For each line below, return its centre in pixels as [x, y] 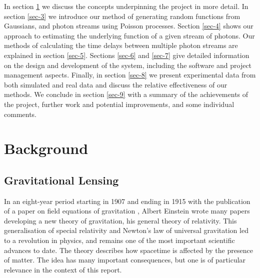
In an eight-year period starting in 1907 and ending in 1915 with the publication [127, 201]
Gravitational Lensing [61, 180]
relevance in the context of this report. [63, 269]
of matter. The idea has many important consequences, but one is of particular [125, 260]
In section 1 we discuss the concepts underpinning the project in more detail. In [126, 6]
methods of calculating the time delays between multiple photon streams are [121, 45]
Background [46, 148]
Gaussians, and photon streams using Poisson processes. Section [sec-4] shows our [129, 26]
